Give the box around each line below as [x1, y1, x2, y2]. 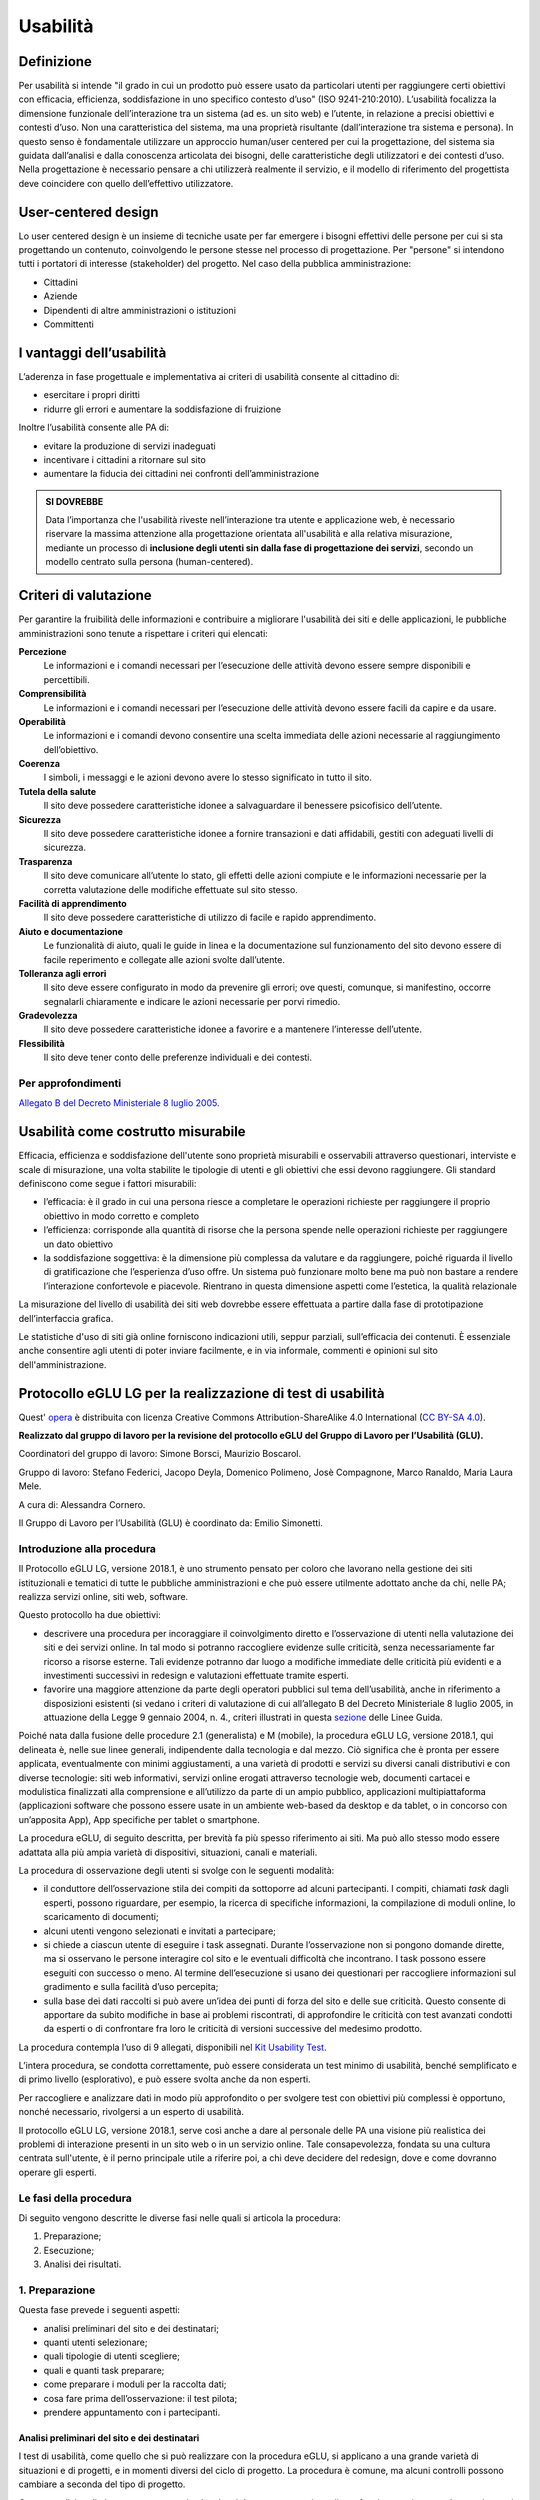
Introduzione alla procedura [18, 1541, 157, 1555]
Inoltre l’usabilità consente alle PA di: [18, 421, 170, 434]
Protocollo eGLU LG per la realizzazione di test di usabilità [18, 1385, 385, 1402]
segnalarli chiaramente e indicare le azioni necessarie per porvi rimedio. [43, 995, 341, 1007]
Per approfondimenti [18, 1076, 122, 1090]
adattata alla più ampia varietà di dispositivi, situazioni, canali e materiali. [18, 1846, 318, 1858]
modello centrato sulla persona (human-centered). [45, 556, 254, 568]
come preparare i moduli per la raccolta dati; [43, 2378, 227, 2390]
